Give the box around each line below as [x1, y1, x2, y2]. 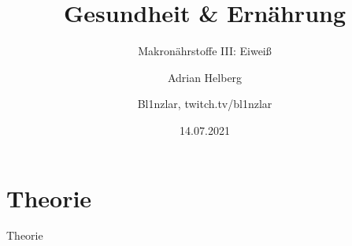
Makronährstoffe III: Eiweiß [138, 43, 272, 59]
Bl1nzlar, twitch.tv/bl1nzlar [137, 95, 272, 112]
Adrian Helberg [167, 69, 243, 85]
